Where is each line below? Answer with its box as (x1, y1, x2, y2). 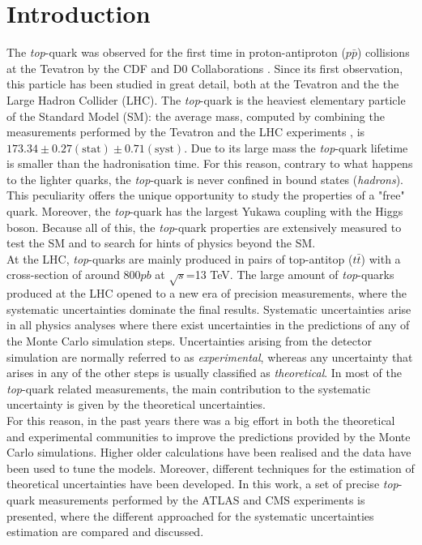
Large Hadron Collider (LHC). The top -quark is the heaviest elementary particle (6, 91, 406, 108)
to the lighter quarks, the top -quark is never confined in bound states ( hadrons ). (6, 170, 403, 187)
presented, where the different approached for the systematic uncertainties (6, 507, 374, 524)
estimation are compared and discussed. (6, 523, 204, 540)
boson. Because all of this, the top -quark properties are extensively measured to (6, 218, 402, 235)
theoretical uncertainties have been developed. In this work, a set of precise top (6, 475, 399, 492)
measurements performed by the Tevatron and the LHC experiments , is (6, 123, 365, 140)
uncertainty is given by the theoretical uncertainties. (6, 396, 266, 413)
